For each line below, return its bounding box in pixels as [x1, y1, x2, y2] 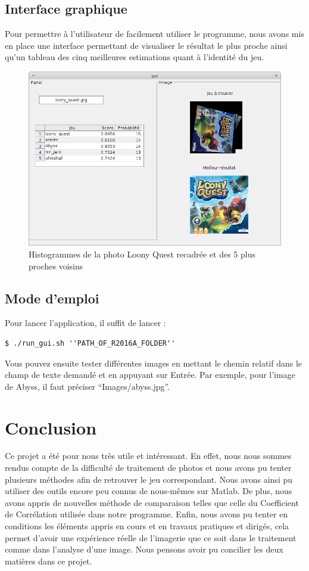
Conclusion [5, 415, 97, 439]
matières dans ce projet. [5, 554, 92, 567]
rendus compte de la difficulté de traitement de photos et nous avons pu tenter [5, 461, 292, 474]
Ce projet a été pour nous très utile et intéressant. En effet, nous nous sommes [5, 449, 292, 462]
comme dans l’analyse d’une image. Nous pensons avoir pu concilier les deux [5, 543, 283, 556]
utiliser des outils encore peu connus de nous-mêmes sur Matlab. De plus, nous [5, 485, 292, 497]
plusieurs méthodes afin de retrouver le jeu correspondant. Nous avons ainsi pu [5, 473, 293, 485]
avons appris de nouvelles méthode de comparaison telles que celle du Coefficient [5, 496, 299, 508]
